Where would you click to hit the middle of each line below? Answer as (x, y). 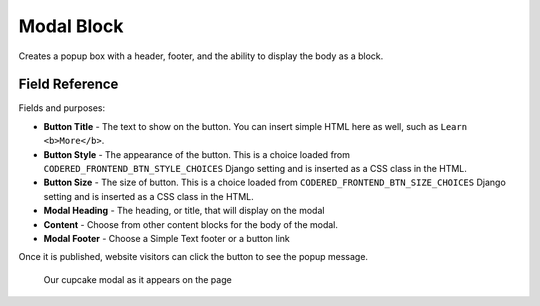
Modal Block (71, 26)
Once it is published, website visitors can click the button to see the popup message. (193, 257)
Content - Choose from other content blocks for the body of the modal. (191, 224)
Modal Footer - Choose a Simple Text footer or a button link (166, 238)
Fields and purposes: (62, 108)
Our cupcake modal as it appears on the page (137, 279)
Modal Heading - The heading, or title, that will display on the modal (184, 211)
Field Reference (68, 84)
